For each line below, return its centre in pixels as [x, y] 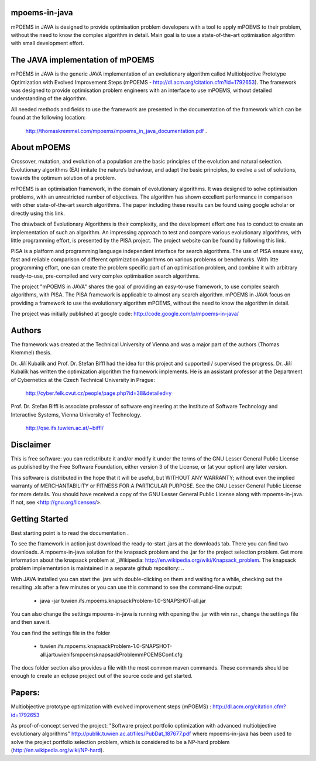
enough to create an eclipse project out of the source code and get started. [102, 676]
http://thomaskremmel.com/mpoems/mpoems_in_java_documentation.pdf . [116, 131]
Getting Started [39, 519]
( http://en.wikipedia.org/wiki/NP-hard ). [58, 750]
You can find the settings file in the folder [61, 633]
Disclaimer [31, 444]
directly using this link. [38, 213]
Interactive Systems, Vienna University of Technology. [76, 414]
